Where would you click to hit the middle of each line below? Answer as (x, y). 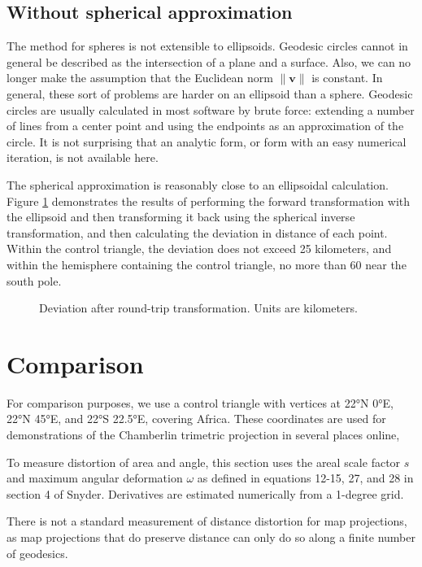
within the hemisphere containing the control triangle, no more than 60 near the (207, 264)
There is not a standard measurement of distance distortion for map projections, (207, 521)
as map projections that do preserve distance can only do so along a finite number (211, 536)
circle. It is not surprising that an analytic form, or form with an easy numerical (207, 141)
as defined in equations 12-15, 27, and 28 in (305, 478)
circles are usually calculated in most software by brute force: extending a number (211, 109)
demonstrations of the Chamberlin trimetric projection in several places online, (203, 435)
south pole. (34, 280)
